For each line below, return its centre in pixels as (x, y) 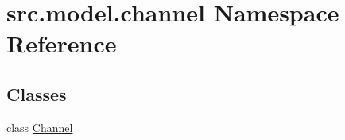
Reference (62, 43)
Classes (37, 93)
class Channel (40, 127)
